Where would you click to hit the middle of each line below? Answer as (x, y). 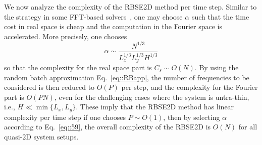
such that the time (220, 16)
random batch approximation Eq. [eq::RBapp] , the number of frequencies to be (127, 77)
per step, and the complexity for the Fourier (190, 87)
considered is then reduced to (49, 87)
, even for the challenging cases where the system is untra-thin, (152, 97)
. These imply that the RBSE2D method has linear (155, 107)
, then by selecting (192, 117)
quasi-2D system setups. (41, 137)
